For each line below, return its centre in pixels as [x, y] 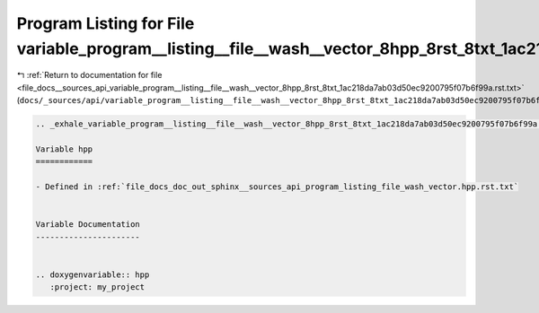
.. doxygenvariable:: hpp [93, 274]
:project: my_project [97, 287]
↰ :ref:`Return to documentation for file [89, 75]
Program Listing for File [106, 23]
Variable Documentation [88, 225]
